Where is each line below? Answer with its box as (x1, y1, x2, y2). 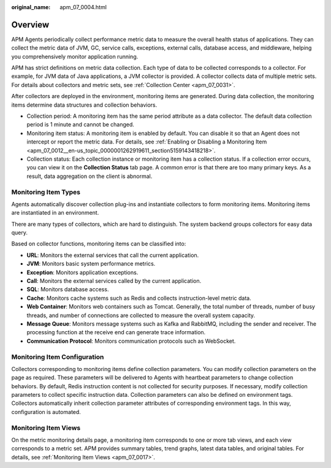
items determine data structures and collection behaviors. (11, 101, 158, 109)
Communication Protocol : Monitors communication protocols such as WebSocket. (26, 337, 236, 345)
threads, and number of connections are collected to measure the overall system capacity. (26, 312, 256, 319)
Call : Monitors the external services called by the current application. (26, 277, 202, 285)
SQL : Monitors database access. (26, 286, 109, 293)
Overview (11, 19, 50, 30)
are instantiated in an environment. (11, 209, 99, 217)
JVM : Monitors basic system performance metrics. (26, 260, 156, 267)
